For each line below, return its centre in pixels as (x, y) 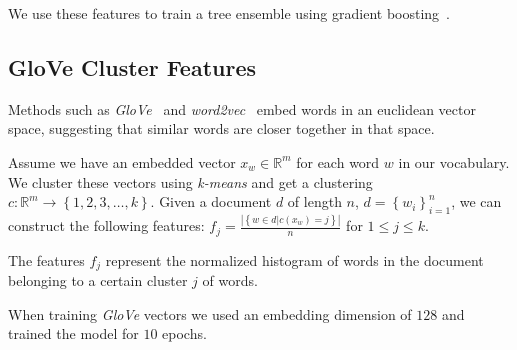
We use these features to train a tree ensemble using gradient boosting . (229, 13)
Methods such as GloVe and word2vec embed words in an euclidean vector (242, 108)
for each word (338, 161)
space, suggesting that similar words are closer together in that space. (221, 128)
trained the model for (73, 333)
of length (314, 201)
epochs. (184, 333)
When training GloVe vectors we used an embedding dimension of (210, 313)
